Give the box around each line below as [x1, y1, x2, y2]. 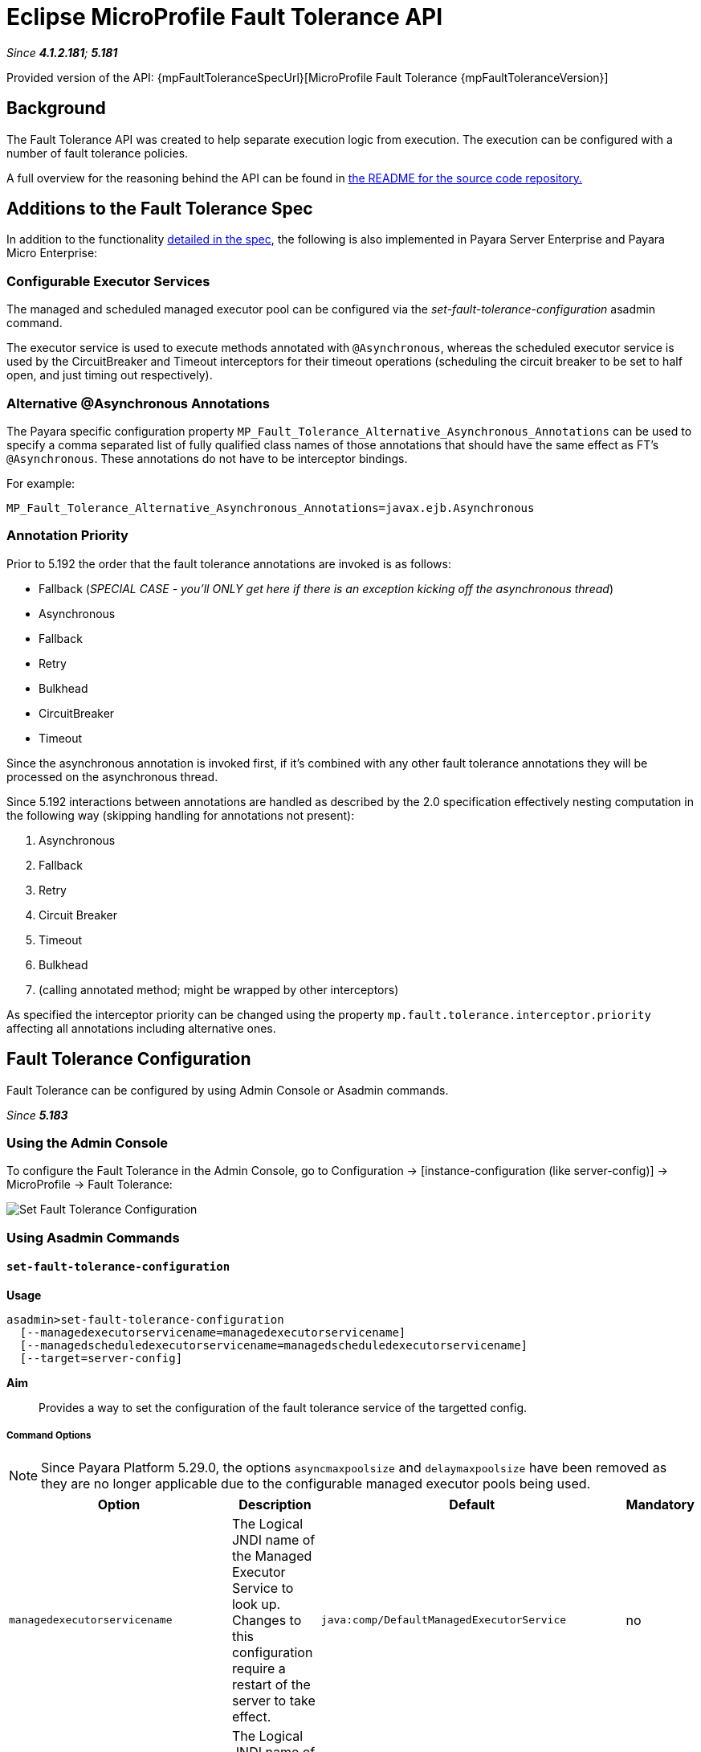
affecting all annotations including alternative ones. [6, 1021, 276, 1035]
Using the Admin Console [6, 1134, 169, 1151]
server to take [231, 1692, 316, 1709]
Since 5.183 [6, 1107, 68, 1122]
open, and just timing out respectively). [6, 368, 213, 383]
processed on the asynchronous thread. [6, 769, 218, 784]
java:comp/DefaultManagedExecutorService [320, 1614, 567, 1627]
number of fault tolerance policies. [6, 145, 189, 160]
